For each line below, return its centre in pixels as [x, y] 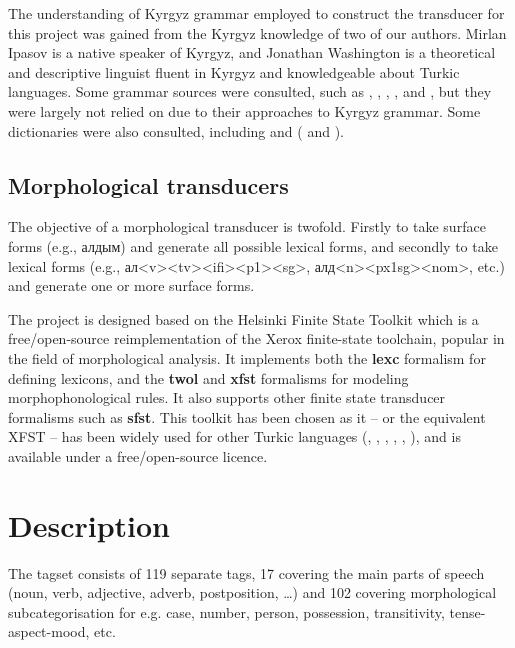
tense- [467, 611]
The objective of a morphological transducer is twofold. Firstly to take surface [247, 226]
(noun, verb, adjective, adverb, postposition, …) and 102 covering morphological [252, 592]
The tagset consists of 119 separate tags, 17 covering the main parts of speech [246, 572]
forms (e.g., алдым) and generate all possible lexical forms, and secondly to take [253, 245]
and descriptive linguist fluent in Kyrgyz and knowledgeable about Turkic [234, 71]
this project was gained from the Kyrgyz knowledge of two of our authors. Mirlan [257, 32]
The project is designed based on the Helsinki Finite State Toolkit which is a [243, 318]
